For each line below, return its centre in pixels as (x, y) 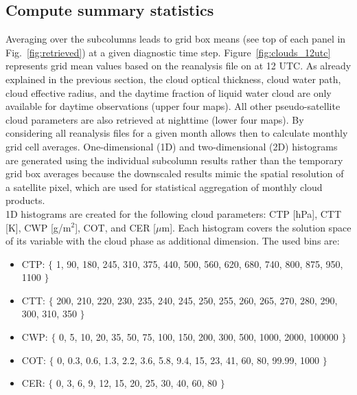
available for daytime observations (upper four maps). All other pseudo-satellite (173, 106)
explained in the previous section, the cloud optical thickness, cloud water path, (173, 79)
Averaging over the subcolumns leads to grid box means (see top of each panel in (176, 39)
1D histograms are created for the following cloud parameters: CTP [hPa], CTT (174, 213)
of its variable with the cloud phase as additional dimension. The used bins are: (173, 241)
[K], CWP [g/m (38, 227)
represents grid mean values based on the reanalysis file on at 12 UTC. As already (178, 66)
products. (25, 200)
